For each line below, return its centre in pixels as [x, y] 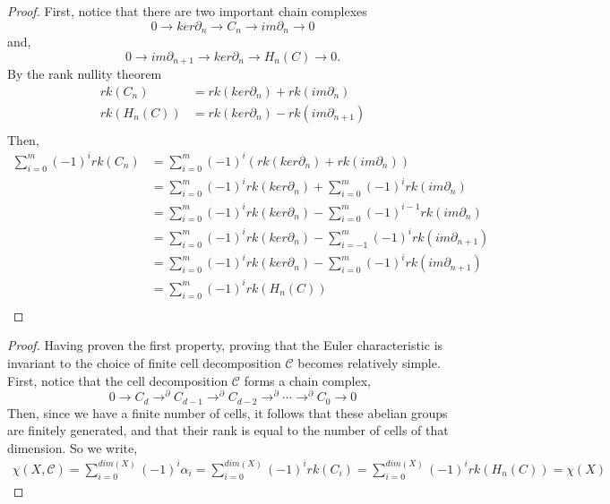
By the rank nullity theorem [85, 74]
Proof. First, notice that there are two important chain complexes [187, 11]
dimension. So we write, [73, 447]
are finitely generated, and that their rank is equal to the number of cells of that [228, 430]
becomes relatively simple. [369, 362]
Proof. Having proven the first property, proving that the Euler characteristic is [225, 345]
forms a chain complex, [307, 380]
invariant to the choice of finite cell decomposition [144, 362]
